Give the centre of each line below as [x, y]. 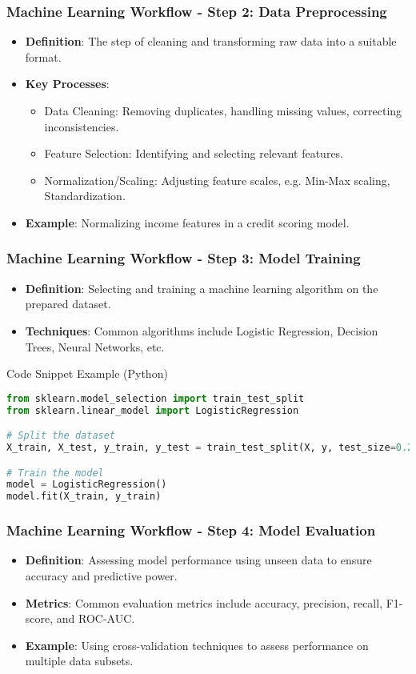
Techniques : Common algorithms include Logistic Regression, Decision [202, 330]
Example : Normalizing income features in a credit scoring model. [187, 222]
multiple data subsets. [79, 661]
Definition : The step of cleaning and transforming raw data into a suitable [211, 41]
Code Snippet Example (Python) [87, 373]
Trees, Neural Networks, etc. [95, 346]
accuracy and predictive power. [101, 576]
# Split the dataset [61, 436]
